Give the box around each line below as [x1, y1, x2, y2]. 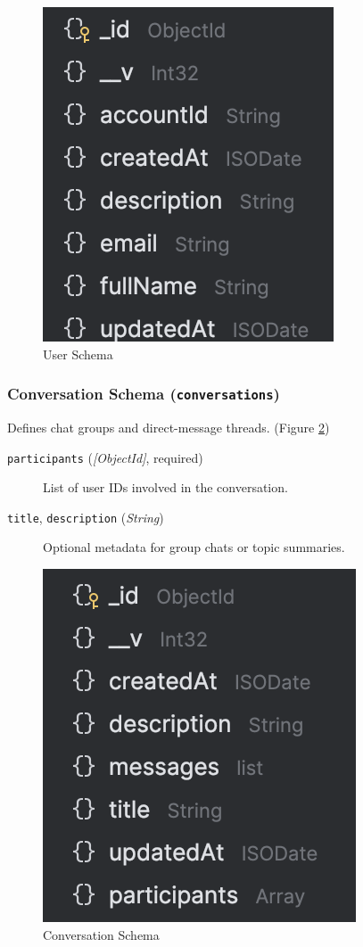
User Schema [43, 344, 113, 363]
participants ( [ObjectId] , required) [7, 448, 203, 466]
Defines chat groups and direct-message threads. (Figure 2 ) [7, 417, 330, 436]
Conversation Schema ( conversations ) [7, 383, 280, 405]
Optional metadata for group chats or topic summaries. [43, 538, 345, 556]
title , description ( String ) [7, 507, 164, 526]
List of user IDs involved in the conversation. [43, 478, 288, 497]
